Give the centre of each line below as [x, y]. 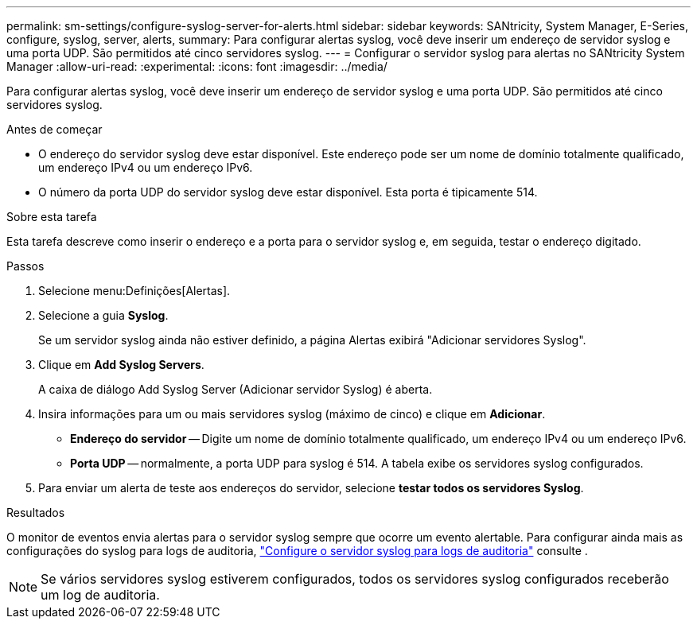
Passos [25, 266]
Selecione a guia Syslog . [103, 315]
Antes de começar [55, 129]
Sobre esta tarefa [52, 217]
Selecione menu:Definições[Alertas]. [134, 291]
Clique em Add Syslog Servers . [121, 365]
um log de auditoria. [100, 595]
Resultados [36, 512]
